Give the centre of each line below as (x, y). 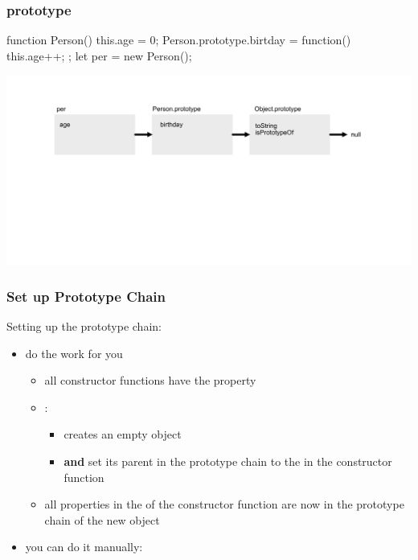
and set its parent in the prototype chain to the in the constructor (228, 461)
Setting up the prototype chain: (84, 325)
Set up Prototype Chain (86, 296)
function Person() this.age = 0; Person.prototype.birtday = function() (179, 40)
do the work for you (74, 353)
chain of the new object (102, 519)
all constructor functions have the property (150, 380)
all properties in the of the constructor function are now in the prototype (224, 504)
